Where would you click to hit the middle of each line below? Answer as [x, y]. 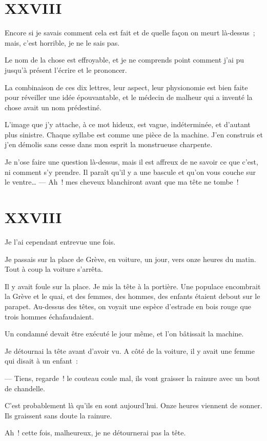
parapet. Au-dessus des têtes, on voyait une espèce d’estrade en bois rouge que [128, 306]
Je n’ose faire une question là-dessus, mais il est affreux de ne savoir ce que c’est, [131, 162]
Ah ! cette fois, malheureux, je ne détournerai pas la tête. [95, 433]
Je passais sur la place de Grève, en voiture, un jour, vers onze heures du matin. [130, 259]
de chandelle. [25, 388]
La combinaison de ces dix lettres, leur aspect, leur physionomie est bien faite [126, 87]
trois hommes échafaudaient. [49, 316]
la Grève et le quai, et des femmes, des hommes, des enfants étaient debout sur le [132, 296]
